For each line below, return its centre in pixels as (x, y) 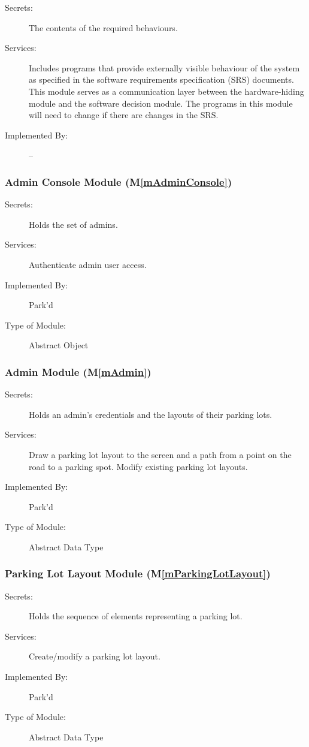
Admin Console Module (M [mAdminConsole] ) (119, 181)
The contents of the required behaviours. (103, 27)
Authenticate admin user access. (88, 264)
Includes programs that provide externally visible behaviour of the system (164, 67)
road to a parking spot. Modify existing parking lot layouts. (138, 466)
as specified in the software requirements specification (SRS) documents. (161, 79)
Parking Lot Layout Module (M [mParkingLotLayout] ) (138, 573)
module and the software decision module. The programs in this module (161, 103)
